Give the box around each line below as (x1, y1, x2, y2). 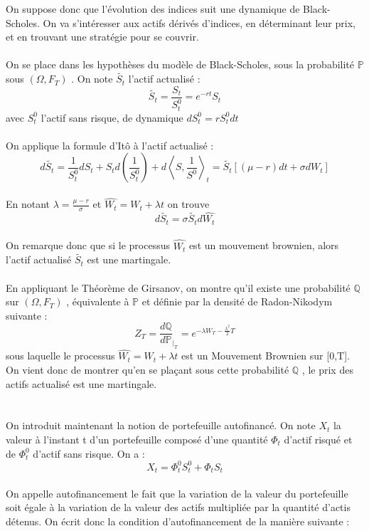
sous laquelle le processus (6, 348, 115, 363)
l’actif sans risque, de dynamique (41, 110, 183, 125)
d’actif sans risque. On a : (33, 446, 145, 461)
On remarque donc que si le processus (6, 238, 171, 253)
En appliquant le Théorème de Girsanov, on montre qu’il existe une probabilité (6, 280, 351, 295)
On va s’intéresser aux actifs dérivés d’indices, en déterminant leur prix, (43, 15, 355, 30)
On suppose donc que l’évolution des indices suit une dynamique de (6, 1, 300, 16)
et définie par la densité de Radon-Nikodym (141, 294, 333, 309)
